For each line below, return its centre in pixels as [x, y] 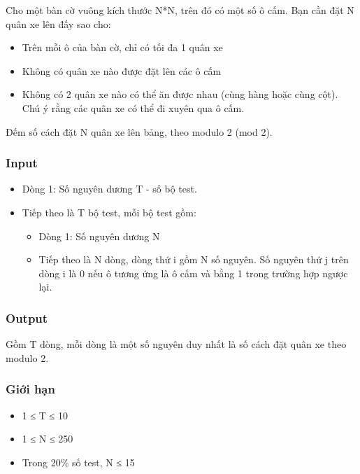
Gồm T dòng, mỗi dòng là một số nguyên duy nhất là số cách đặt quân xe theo [176, 344]
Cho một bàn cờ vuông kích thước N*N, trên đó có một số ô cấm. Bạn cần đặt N [180, 10]
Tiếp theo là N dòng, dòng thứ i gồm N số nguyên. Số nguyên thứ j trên [194, 259]
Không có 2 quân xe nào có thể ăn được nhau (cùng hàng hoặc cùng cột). [180, 94]
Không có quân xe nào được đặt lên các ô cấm [122, 70]
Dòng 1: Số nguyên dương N [99, 236]
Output [27, 318]
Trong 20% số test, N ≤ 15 [78, 462]
